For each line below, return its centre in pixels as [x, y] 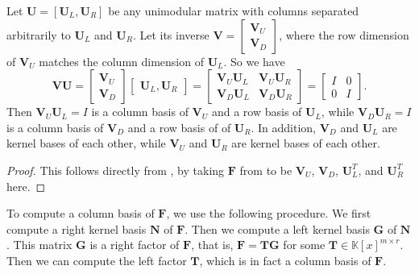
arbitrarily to [39, 34]
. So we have [254, 61]
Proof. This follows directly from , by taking [116, 170]
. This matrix [39, 245]
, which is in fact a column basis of [285, 260]
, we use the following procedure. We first [269, 213]
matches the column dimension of [121, 61]
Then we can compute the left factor [97, 260]
